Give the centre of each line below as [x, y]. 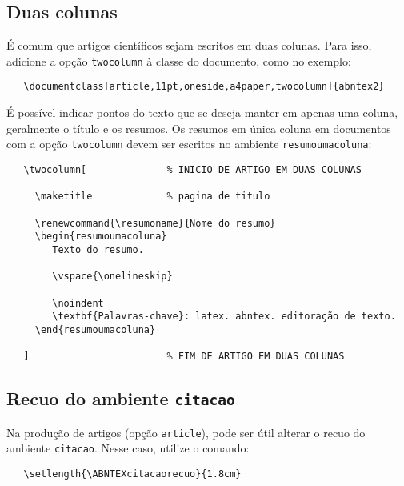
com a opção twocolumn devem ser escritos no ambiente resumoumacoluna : [189, 144]
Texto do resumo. [98, 249]
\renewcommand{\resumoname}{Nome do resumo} [155, 223]
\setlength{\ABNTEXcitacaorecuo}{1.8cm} [132, 474]
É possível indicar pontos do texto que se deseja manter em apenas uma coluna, [202, 112]
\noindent [78, 303]
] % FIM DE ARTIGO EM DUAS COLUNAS [184, 357]
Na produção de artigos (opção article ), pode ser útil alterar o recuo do [186, 432]
